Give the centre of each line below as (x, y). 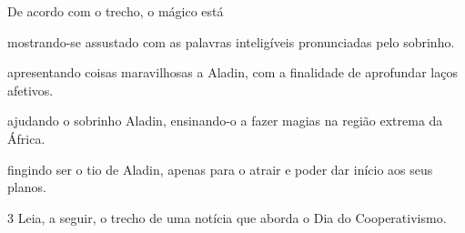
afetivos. (30, 90)
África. (26, 138)
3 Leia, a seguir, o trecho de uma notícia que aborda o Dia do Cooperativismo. (227, 217)
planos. (27, 187)
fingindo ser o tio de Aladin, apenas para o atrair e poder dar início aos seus (220, 169)
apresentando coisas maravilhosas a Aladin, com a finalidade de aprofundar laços (232, 72)
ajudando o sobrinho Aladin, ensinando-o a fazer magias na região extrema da (225, 121)
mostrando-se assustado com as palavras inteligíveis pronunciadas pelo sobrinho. (231, 41)
